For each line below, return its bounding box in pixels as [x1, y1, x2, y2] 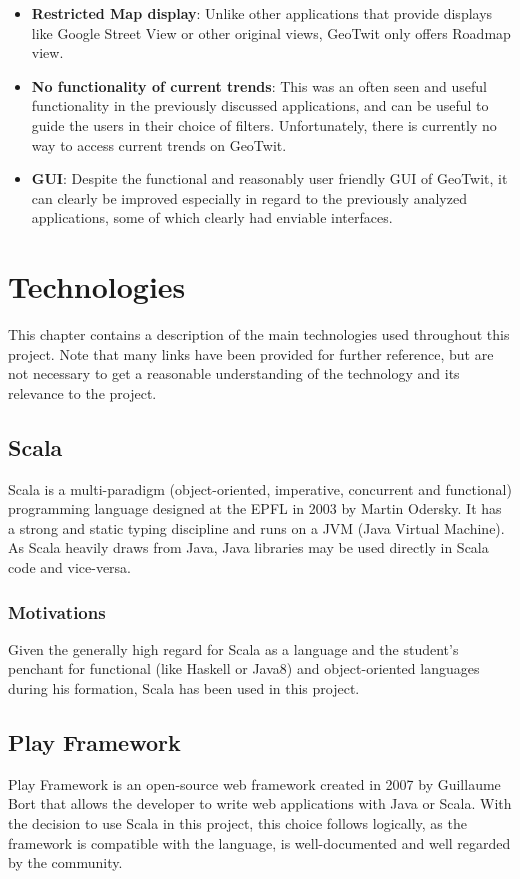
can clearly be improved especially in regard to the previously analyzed [31, 187, 467, 208]
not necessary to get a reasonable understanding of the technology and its [8, 363, 460, 384]
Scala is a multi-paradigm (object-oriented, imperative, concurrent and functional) [8, 478, 512, 499]
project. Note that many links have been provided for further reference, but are [8, 343, 494, 364]
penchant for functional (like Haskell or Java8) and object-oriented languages [8, 658, 480, 679]
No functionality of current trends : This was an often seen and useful [31, 75, 487, 96]
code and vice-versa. [8, 557, 131, 578]
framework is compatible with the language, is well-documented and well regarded [8, 832, 511, 853]
